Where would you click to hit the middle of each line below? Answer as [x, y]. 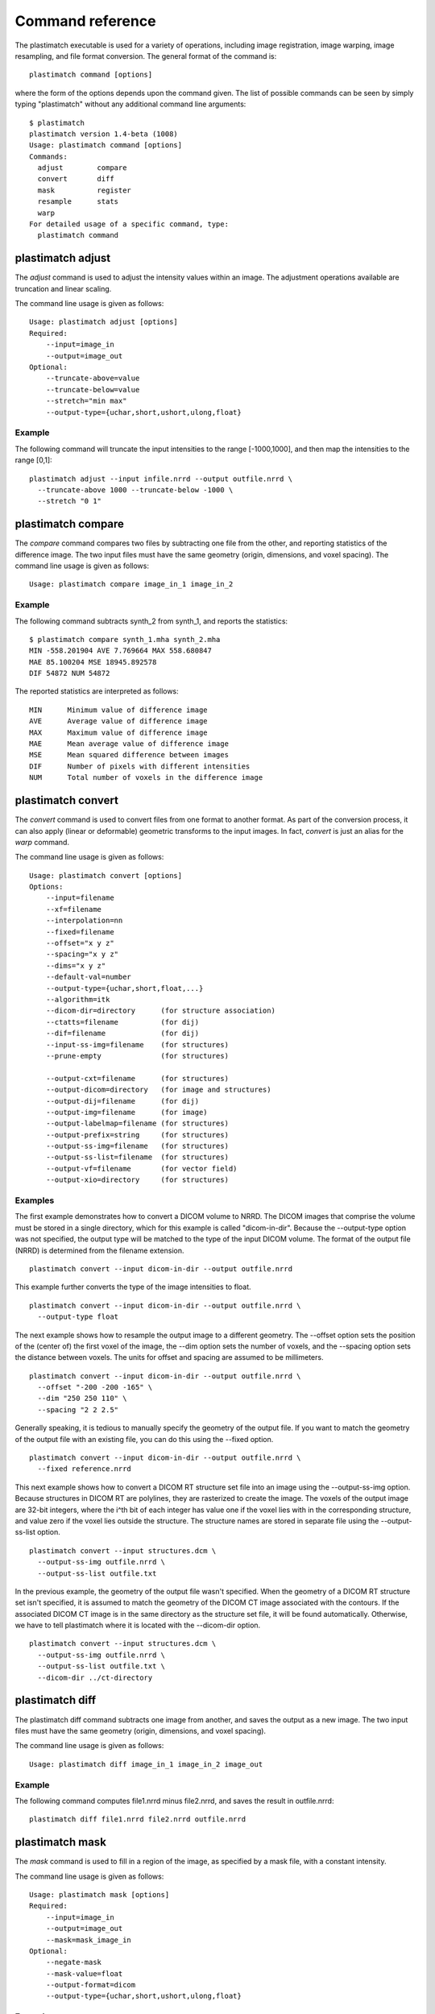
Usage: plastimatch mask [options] [99, 1894]
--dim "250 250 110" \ [82, 1399]
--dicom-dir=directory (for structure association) [160, 1011]
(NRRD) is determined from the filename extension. [99, 1250]
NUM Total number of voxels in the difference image [146, 778]
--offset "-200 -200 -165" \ [95, 1387]
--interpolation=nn [84, 921]
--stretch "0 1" [70, 501]
